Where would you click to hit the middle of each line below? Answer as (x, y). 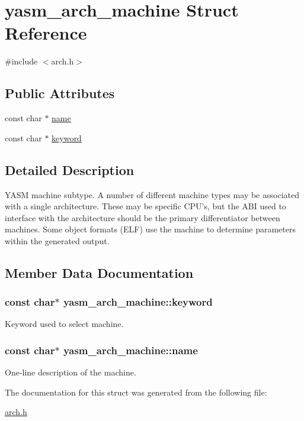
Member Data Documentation (99, 272)
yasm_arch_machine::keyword (138, 302)
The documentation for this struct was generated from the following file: (136, 392)
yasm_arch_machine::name (130, 350)
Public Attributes (60, 93)
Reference (46, 33)
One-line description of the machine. (71, 372)
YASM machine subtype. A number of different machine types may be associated (152, 194)
